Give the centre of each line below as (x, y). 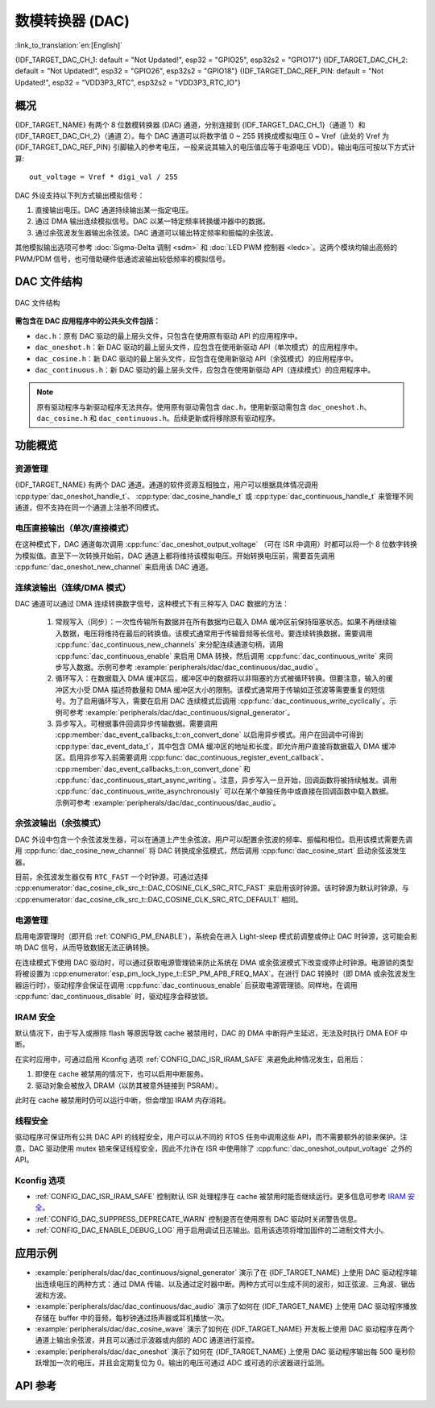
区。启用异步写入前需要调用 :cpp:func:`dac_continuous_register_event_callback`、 (192, 757)
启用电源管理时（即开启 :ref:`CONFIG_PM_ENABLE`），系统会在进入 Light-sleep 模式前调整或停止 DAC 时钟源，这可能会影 (216, 936)
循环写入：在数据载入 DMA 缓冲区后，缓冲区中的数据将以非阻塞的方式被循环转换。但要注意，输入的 (221, 678)
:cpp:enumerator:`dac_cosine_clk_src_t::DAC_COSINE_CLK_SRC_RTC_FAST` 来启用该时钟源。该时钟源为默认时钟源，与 (212, 888)
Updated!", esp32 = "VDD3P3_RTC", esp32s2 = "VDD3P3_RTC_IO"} (128, 82)
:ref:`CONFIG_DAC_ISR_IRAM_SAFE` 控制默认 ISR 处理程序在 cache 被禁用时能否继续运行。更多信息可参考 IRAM (220, 1197)
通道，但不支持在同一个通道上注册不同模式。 (89, 507)
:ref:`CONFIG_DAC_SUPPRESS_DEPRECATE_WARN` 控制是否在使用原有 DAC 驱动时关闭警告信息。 (198, 1218)
